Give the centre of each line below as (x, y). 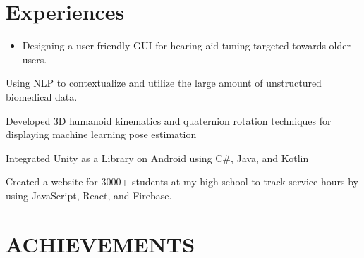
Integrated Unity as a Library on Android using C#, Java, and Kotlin (157, 158)
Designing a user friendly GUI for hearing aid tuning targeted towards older (186, 45)
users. (35, 59)
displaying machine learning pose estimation (101, 134)
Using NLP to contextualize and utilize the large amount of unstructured (164, 83)
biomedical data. (42, 96)
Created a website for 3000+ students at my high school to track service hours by (182, 182)
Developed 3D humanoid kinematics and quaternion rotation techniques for (169, 120)
